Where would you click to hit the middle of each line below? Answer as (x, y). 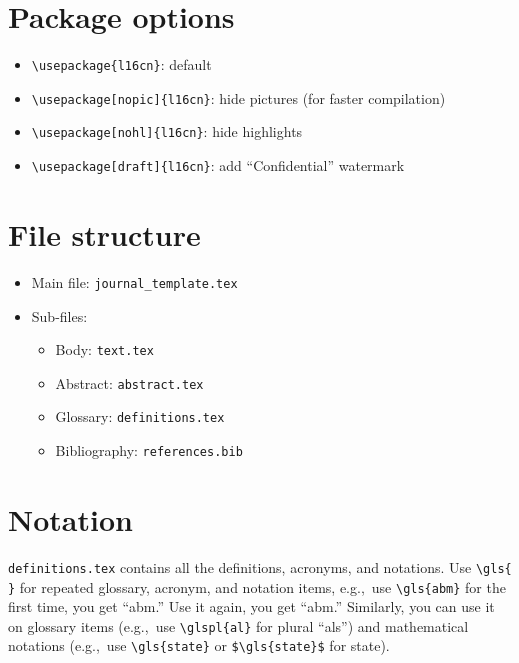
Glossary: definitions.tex (140, 416)
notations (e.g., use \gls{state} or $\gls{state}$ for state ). (199, 645)
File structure (104, 233)
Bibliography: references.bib (149, 450)
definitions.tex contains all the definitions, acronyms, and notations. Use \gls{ (260, 566)
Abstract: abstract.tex (129, 382)
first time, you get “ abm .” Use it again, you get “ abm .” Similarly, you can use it (251, 606)
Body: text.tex (104, 349)
